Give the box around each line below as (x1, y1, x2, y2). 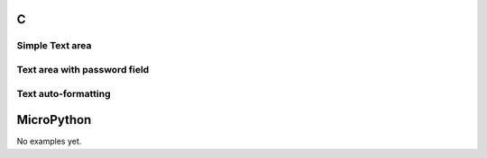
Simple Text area (16, 39, 92, 52)
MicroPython (16, 112, 92, 127)
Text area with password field (16, 63, 150, 75)
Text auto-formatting (16, 87, 112, 100)
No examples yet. (16, 136, 82, 147)
